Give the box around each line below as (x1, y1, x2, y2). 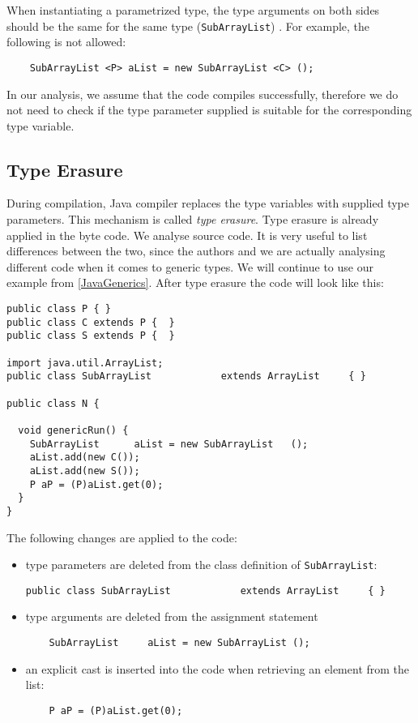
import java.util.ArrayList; (6, 357, 164, 369)
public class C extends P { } (6, 316, 175, 328)
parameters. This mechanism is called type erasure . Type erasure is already (6, 211, 379, 228)
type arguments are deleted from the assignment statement (25, 608, 318, 625)
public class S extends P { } (6, 330, 175, 342)
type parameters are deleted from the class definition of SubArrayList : (25, 556, 377, 573)
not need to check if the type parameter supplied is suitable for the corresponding (6, 101, 412, 118)
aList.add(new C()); (29, 451, 140, 464)
